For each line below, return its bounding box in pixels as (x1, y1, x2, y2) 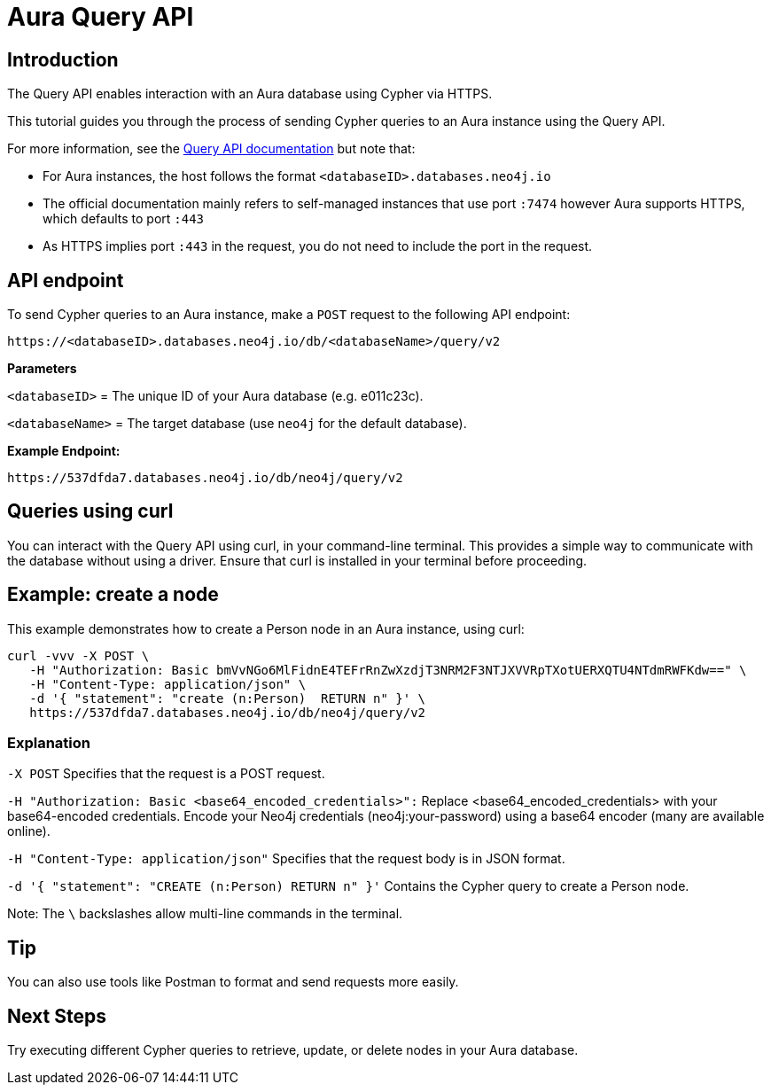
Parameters (7, 361, 77, 377)
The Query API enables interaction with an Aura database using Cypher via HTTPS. (7, 86, 493, 102)
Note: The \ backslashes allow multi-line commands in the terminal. (7, 906, 403, 922)
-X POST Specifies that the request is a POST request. (7, 766, 325, 782)
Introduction (7, 48, 119, 71)
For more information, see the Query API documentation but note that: (7, 141, 416, 157)
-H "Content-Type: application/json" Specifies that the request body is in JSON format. (7, 851, 565, 867)
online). (7, 823, 51, 839)
